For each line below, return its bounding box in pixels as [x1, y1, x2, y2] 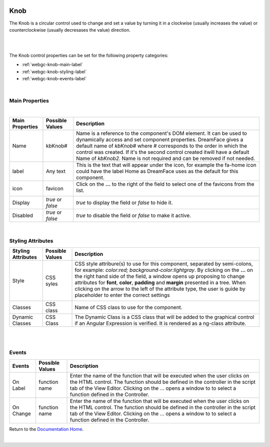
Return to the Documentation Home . [9, 426, 84, 432]
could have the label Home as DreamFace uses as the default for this [75, 168, 238, 175]
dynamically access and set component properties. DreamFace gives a [75, 136, 243, 143]
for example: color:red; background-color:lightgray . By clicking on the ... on [74, 266, 253, 273]
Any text [45, 168, 66, 175]
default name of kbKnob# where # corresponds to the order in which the [75, 142, 247, 150]
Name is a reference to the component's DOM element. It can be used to [75, 130, 247, 137]
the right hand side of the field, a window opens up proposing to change [74, 273, 245, 280]
